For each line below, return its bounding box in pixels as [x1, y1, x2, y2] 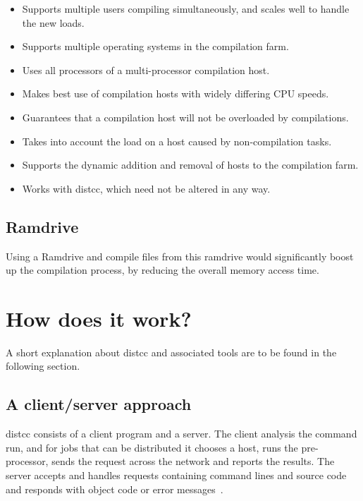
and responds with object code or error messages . [6, 481, 223, 496]
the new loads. [22, 15, 85, 30]
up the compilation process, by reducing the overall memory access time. [6, 262, 319, 277]
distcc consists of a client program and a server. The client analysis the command [6, 426, 357, 441]
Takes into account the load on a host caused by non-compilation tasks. [22, 133, 332, 148]
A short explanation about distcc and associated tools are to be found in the [6, 344, 337, 359]
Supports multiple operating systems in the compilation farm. [22, 39, 289, 54]
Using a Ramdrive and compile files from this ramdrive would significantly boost [6, 248, 354, 263]
